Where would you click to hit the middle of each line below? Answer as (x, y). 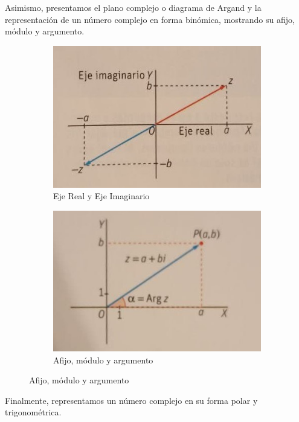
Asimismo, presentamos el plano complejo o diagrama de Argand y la (133, 7)
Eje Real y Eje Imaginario (101, 196)
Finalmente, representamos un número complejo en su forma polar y (131, 400)
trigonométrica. (33, 412)
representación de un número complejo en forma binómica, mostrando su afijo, (150, 19)
